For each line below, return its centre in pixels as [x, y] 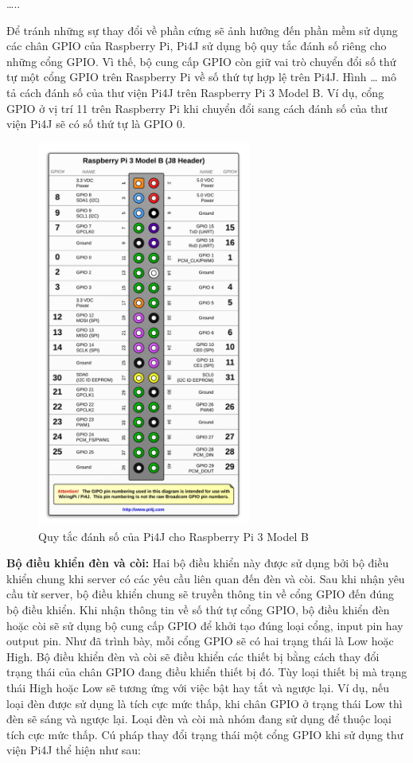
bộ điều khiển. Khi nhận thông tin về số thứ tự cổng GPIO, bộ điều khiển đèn [198, 610]
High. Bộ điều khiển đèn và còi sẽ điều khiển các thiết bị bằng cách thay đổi [193, 656]
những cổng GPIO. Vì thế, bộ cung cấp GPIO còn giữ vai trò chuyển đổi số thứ [201, 61]
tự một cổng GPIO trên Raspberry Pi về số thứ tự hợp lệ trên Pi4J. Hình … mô [201, 77]
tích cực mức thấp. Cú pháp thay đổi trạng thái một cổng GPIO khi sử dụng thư [205, 734]
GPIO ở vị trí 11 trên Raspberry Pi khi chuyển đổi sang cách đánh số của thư [197, 108]
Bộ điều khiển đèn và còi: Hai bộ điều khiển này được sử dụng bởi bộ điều [198, 563]
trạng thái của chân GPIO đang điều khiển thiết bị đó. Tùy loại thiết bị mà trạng [207, 672]
